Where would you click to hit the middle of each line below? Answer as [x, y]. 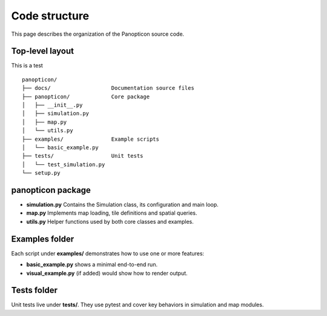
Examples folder [43, 239]
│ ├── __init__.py [52, 105]
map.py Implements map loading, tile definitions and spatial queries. [112, 213]
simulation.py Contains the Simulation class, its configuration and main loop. [123, 205]
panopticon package [51, 190]
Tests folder [34, 290]
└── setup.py [41, 173]
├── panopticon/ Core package [86, 96]
